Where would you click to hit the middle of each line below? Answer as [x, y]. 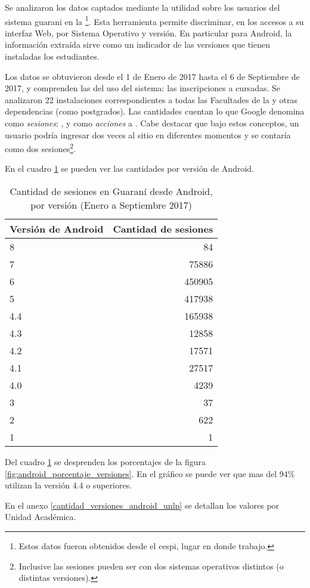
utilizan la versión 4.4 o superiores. [69, 485]
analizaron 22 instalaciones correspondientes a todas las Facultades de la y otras [151, 99]
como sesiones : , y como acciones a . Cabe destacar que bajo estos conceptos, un [152, 123]
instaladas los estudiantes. [52, 56]
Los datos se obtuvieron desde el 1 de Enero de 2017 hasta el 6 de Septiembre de [152, 76]
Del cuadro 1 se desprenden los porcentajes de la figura [106, 462]
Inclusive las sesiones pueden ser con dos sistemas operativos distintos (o [151, 566]
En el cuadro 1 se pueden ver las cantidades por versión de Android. [129, 168]
